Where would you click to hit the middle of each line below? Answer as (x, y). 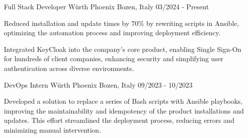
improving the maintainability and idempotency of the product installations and (124, 110)
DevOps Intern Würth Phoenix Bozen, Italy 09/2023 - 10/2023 (98, 84)
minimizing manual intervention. (52, 129)
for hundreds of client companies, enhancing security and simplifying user (114, 58)
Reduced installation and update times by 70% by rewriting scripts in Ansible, (122, 23)
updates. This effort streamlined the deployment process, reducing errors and (119, 120)
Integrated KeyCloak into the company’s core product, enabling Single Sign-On (123, 49)
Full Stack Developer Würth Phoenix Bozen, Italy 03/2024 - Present (106, 6)
